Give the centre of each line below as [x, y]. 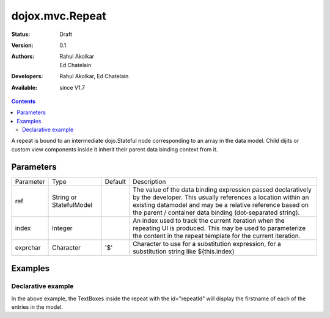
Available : [24, 87]
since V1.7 [72, 87]
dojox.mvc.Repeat [59, 16]
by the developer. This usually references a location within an [221, 197]
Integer [62, 228]
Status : [21, 34]
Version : [22, 45]
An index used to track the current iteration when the [208, 220]
